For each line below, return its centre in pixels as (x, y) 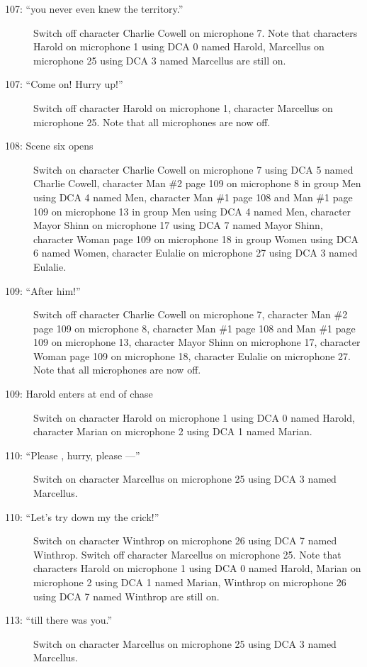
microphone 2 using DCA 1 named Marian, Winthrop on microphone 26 (190, 582)
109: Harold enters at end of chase (79, 394)
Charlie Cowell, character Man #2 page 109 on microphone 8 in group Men (197, 183)
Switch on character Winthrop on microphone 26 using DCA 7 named (185, 540)
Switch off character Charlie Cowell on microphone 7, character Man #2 (191, 314)
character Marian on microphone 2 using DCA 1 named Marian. (173, 431)
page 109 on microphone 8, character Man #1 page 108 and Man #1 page (194, 328)
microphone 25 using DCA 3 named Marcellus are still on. (160, 60)
